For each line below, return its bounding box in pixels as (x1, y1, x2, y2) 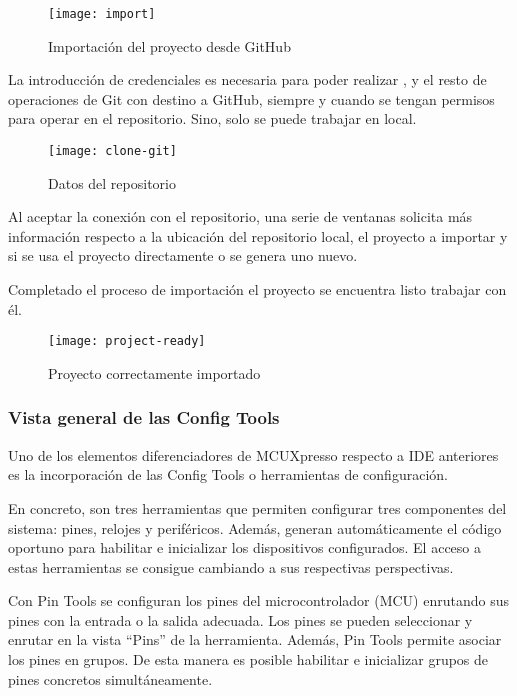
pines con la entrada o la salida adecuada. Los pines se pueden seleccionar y (8, 609, 473, 630)
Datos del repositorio (48, 172, 176, 193)
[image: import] (48, 7, 156, 21)
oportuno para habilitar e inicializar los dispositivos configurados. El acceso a (8, 537, 482, 558)
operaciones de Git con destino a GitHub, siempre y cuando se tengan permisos (8, 88, 495, 109)
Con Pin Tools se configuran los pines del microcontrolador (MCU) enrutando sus (8, 590, 509, 611)
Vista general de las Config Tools (8, 405, 280, 430)
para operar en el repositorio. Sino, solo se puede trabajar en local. (8, 108, 417, 129)
